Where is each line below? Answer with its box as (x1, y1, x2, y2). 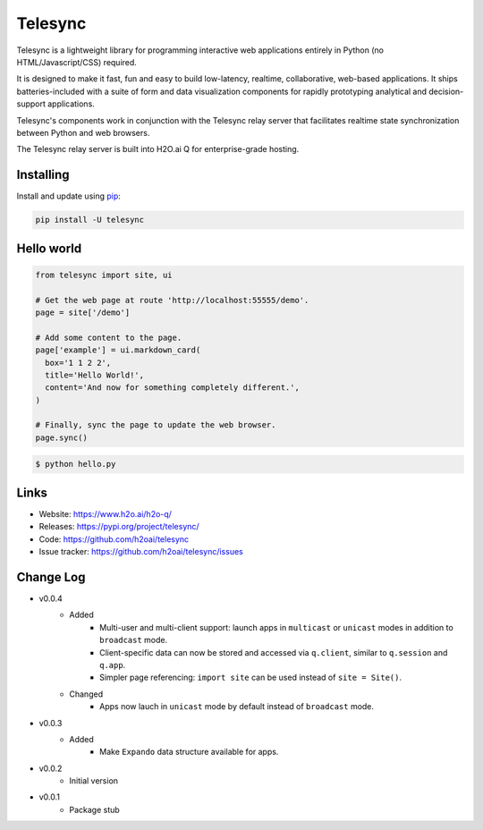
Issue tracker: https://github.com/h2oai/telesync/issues (38, 546, 243, 557)
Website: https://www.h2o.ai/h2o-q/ (38, 508, 172, 519)
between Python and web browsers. (16, 127, 150, 138)
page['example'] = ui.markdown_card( (35, 345, 201, 355)
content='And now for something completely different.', (45, 383, 300, 393)
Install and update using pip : (16, 191, 121, 201)
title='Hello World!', (45, 369, 145, 380)
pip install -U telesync (35, 215, 145, 225)
